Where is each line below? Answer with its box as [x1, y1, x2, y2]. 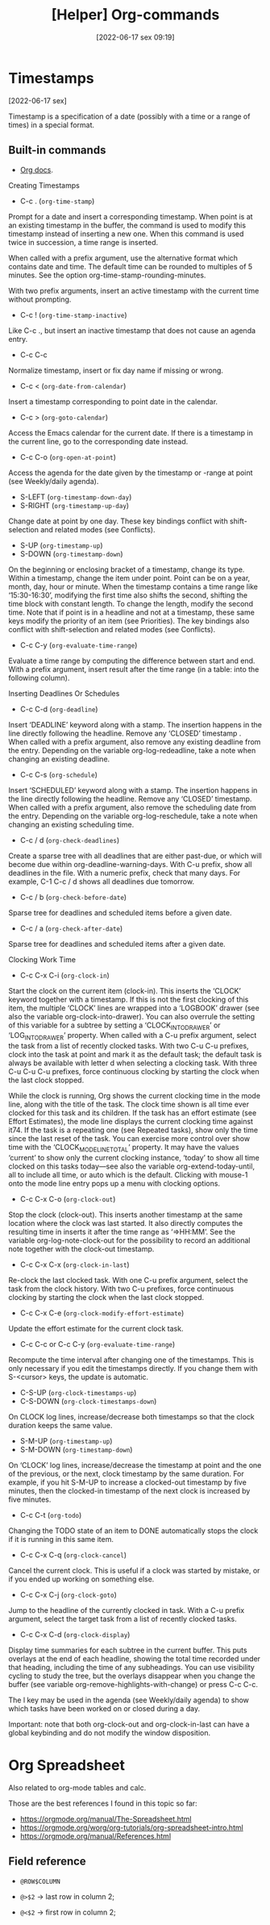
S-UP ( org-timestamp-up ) [19, 540, 103, 550]
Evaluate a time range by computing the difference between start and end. [8, 656, 255, 665]
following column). [8, 673, 70, 682]
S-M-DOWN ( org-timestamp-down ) [19, 1444, 133, 1454]
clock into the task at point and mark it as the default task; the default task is [8, 1050, 262, 1060]
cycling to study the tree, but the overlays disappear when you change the [8, 1671, 255, 1681]
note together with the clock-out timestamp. [8, 1244, 155, 1253]
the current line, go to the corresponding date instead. [8, 436, 189, 446]
